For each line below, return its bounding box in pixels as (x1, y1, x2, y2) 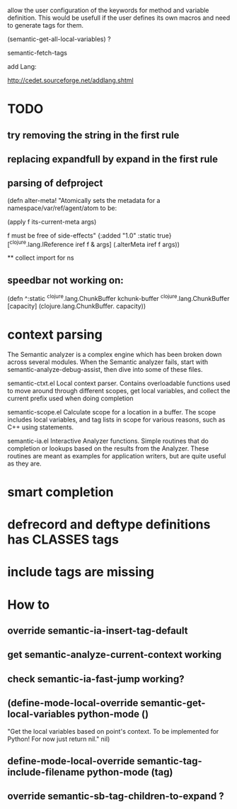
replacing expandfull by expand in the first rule (7, 153, 218, 165)
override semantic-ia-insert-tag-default (7, 624, 188, 637)
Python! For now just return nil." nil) (7, 734, 110, 743)
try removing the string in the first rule (7, 129, 180, 141)
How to (7, 596, 50, 612)
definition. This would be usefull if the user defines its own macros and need (7, 13, 231, 22)
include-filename (7, 766, 85, 778)
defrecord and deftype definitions (7, 517, 211, 533)
